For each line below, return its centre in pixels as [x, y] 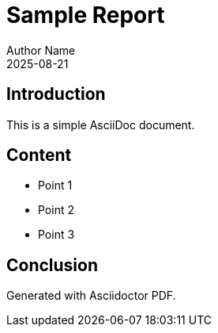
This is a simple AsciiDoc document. [101, 124]
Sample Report [86, 15]
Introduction [56, 94]
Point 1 [55, 186]
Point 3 [56, 235]
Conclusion [53, 265]
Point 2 [56, 210]
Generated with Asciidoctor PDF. [91, 296]
